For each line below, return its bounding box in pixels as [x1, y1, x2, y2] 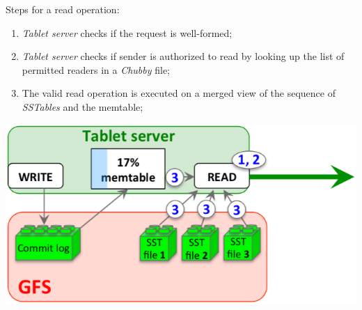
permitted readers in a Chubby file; [22, 62, 170, 77]
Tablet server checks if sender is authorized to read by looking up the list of [22, 49, 345, 63]
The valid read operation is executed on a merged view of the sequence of [22, 86, 336, 100]
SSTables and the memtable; [22, 99, 143, 114]
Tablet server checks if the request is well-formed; [22, 25, 233, 40]
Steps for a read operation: [6, 2, 120, 16]
